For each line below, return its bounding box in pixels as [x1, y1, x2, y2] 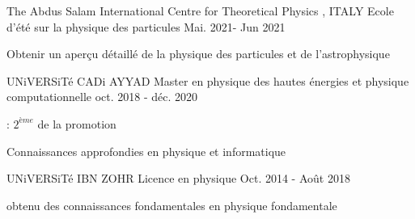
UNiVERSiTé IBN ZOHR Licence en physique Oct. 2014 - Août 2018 [6, 170, 350, 187]
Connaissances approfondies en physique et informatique [6, 142, 286, 159]
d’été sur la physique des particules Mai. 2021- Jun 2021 [6, 18, 286, 35]
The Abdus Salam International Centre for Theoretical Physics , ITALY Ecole [6, 2, 394, 19]
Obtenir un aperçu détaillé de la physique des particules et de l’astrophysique [6, 45, 390, 62]
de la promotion [37, 115, 116, 132]
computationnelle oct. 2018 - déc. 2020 [6, 88, 198, 105]
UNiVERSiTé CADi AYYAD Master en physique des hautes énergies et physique [6, 72, 409, 89]
